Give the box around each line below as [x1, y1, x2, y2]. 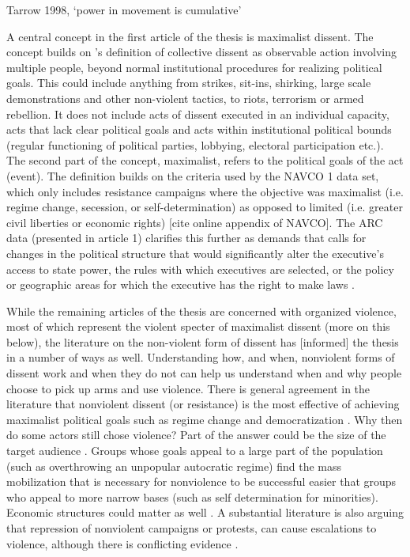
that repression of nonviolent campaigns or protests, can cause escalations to [6, 520, 377, 536]
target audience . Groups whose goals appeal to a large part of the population [6, 442, 383, 459]
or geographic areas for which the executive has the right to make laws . [6, 276, 355, 293]
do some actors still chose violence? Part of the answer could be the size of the [6, 426, 386, 443]
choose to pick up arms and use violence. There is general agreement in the [6, 380, 371, 396]
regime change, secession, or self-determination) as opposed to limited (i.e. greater [6, 199, 403, 215]
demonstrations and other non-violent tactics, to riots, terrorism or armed [6, 89, 364, 106]
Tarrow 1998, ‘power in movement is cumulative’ [6, 2, 242, 17]
